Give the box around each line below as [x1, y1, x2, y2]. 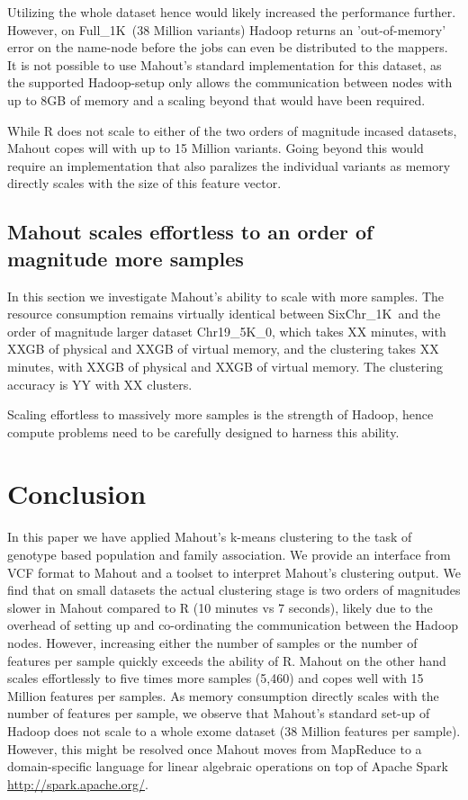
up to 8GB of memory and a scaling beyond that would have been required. [7, 90, 426, 109]
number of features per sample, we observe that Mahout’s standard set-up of [7, 704, 430, 723]
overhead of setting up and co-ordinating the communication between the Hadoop [7, 616, 459, 634]
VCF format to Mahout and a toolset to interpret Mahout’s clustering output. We [7, 562, 461, 581]
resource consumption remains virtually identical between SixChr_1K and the [7, 304, 441, 323]
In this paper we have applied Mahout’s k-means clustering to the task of [7, 527, 412, 546]
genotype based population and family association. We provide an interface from [7, 545, 451, 563]
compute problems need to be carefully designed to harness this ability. [7, 422, 400, 441]
